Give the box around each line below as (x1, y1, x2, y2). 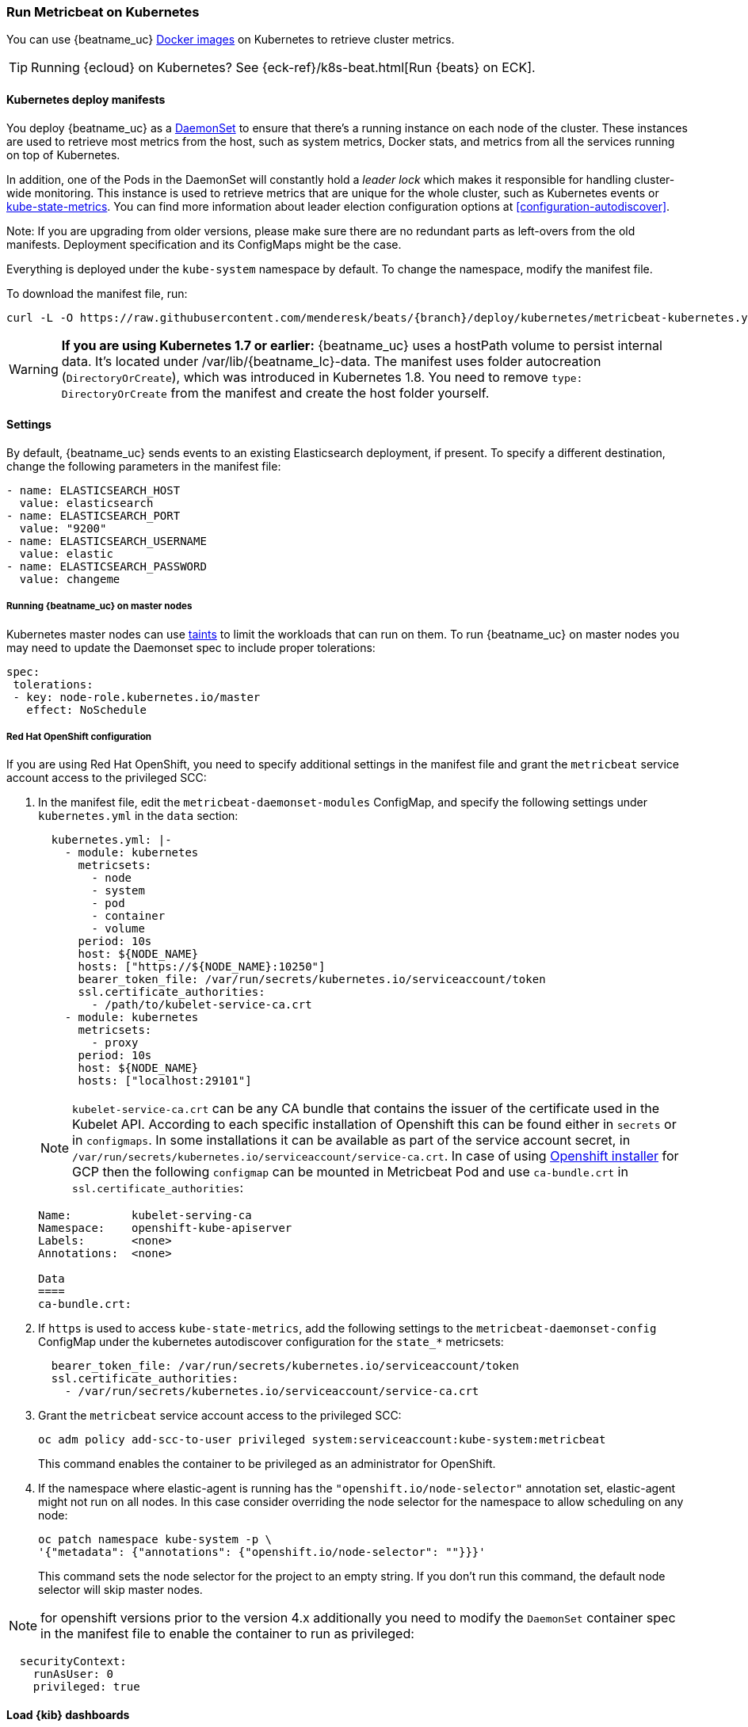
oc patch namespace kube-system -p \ (38, 1533, 273, 1546)
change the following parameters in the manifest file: (6, 459, 281, 473)
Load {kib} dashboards (6, 1707, 130, 1721)
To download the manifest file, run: (6, 286, 188, 300)
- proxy (91, 1036, 139, 1050)
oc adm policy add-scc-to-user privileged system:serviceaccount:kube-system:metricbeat (38, 1433, 606, 1447)
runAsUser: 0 (32, 1668, 113, 1681)
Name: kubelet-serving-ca (38, 1209, 252, 1222)
